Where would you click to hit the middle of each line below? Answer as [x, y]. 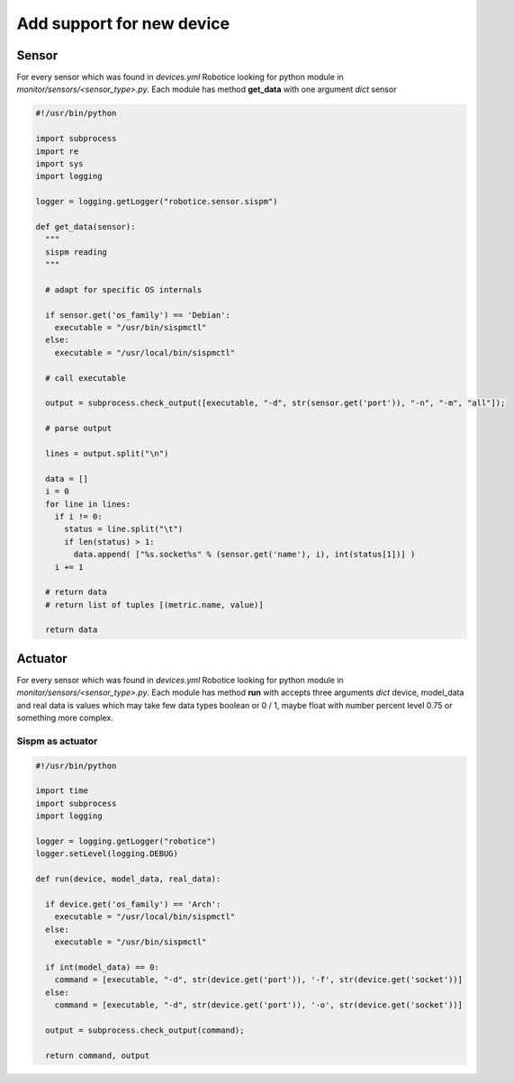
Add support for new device [123, 23]
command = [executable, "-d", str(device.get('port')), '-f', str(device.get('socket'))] [259, 980]
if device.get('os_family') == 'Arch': [133, 904]
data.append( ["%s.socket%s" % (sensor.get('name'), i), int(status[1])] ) [244, 555]
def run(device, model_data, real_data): [128, 879]
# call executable [86, 378]
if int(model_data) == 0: [102, 967]
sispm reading [77, 252]
